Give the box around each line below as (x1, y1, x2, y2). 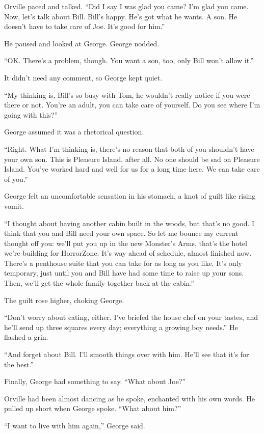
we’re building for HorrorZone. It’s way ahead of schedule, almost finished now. (4, 248, 252, 258)
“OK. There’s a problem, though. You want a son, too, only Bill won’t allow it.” (4, 55, 254, 66)
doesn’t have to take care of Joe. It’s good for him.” (4, 21, 165, 32)
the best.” (4, 359, 34, 369)
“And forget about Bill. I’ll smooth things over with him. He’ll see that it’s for (4, 349, 249, 360)
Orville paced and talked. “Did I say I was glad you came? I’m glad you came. (4, 1, 249, 11)
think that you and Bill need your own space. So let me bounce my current (4, 228, 239, 238)
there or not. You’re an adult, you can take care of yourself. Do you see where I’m (4, 99, 260, 110)
